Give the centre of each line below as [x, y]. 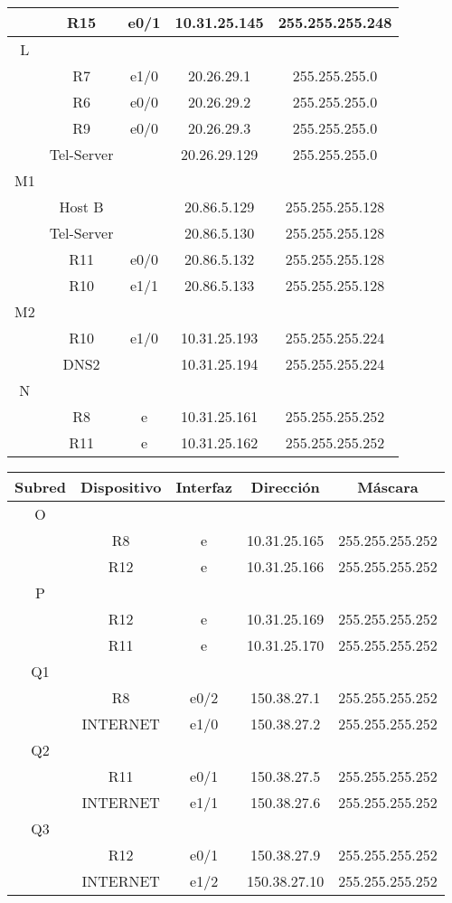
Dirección [285, 487]
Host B [81, 207]
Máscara [388, 487]
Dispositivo [121, 487]
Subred [40, 487]
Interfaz [204, 487]
